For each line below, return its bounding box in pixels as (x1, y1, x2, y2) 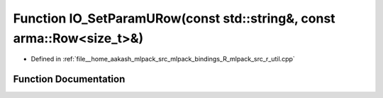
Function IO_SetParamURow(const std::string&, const (13, 11, 336, 26)
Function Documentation (13, 73, 126, 85)
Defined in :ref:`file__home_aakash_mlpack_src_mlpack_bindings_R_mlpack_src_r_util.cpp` (30, 55, 296, 63)
